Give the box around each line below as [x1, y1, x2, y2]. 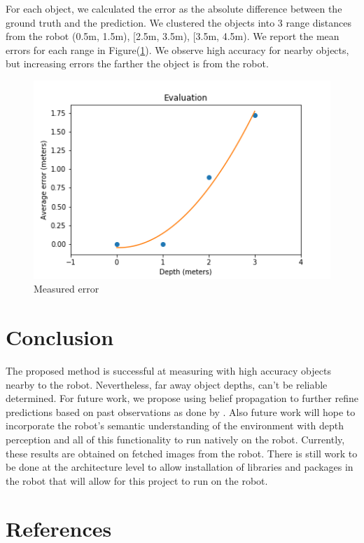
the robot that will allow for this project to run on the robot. [6, 473, 268, 488]
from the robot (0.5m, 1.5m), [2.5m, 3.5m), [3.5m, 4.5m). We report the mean [6, 29, 339, 43]
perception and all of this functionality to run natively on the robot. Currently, [6, 431, 345, 446]
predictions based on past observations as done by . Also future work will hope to [6, 404, 356, 419]
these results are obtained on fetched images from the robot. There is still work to [6, 445, 358, 460]
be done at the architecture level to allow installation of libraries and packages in [6, 460, 353, 474]
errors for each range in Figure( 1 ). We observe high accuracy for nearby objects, [6, 42, 349, 57]
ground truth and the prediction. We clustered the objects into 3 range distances [6, 15, 352, 29]
